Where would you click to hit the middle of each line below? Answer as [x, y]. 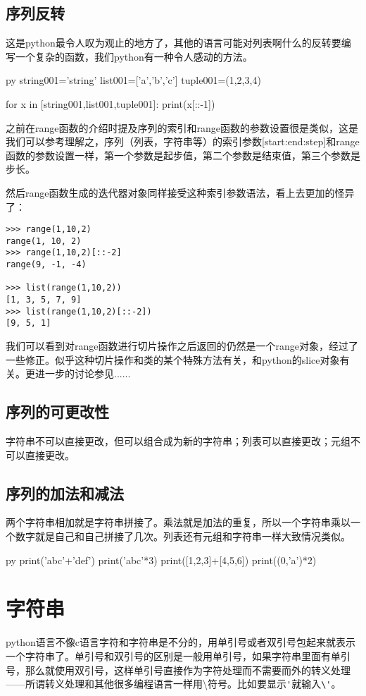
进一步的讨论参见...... [83, 373]
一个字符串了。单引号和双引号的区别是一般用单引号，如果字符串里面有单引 [178, 655]
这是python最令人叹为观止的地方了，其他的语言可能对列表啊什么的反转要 [173, 43]
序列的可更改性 [57, 411]
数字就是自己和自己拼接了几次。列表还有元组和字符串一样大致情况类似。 [183, 536]
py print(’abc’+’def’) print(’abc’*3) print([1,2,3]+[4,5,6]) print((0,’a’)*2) [161, 560]
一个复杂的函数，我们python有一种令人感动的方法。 [134, 56]
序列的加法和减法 [65, 493]
